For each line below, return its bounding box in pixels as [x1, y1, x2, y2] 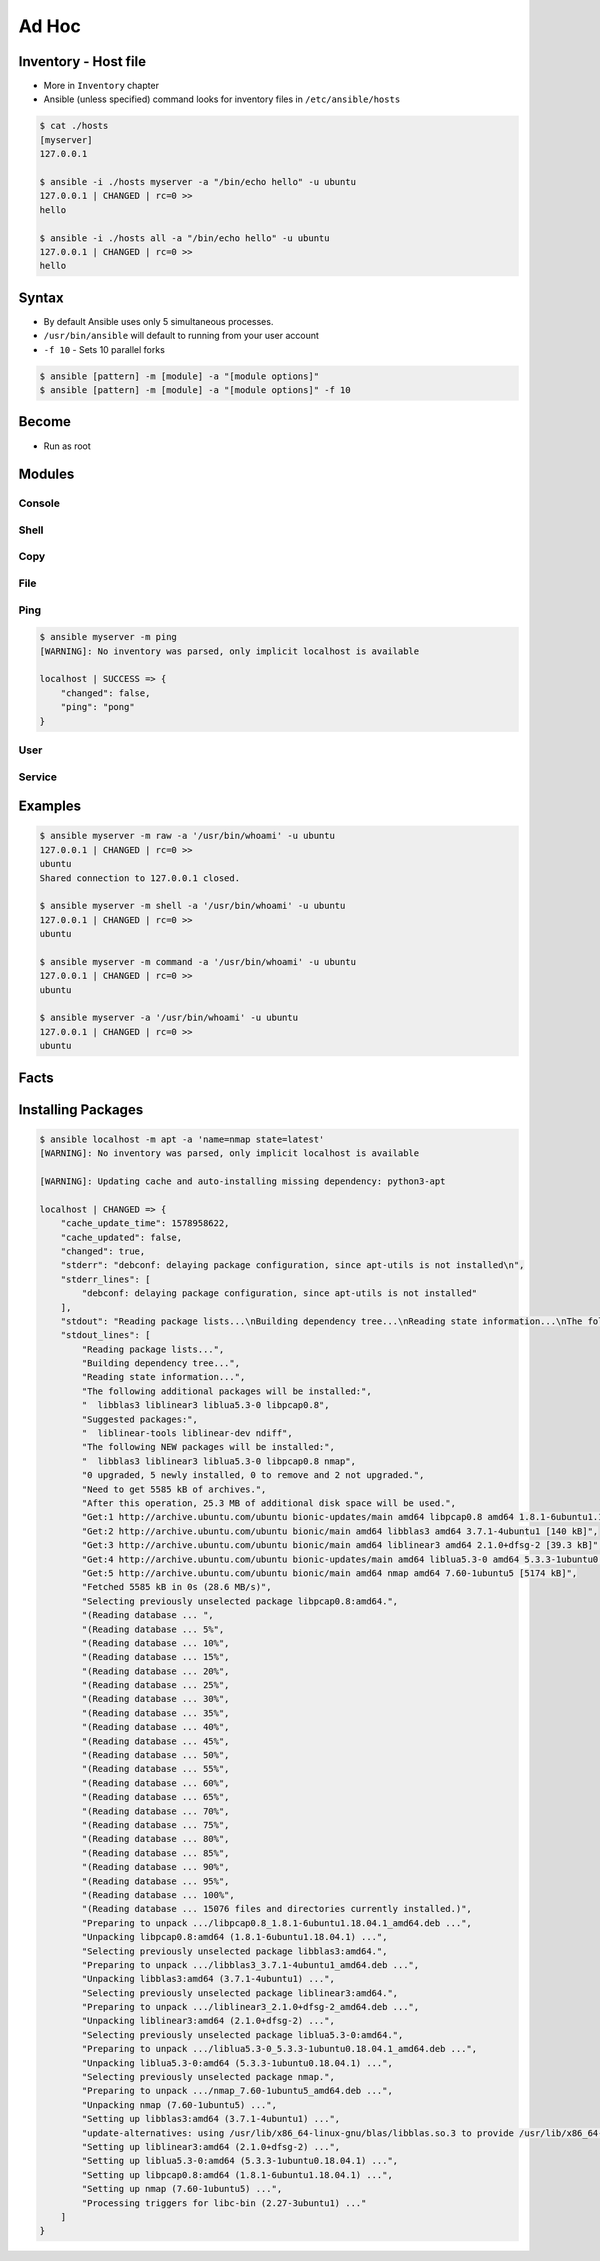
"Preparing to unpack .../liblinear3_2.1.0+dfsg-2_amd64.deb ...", [81, 2001, 420, 2013]
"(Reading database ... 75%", [81, 1819, 230, 1830]
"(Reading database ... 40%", [81, 1721, 230, 1733]
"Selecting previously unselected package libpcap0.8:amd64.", [81, 1595, 399, 1607]
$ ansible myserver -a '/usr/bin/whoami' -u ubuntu [39, 1012, 299, 1024]
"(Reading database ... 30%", [81, 1693, 230, 1705]
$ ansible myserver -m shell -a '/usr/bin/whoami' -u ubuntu [39, 900, 346, 912]
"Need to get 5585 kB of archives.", [81, 1483, 267, 1495]
